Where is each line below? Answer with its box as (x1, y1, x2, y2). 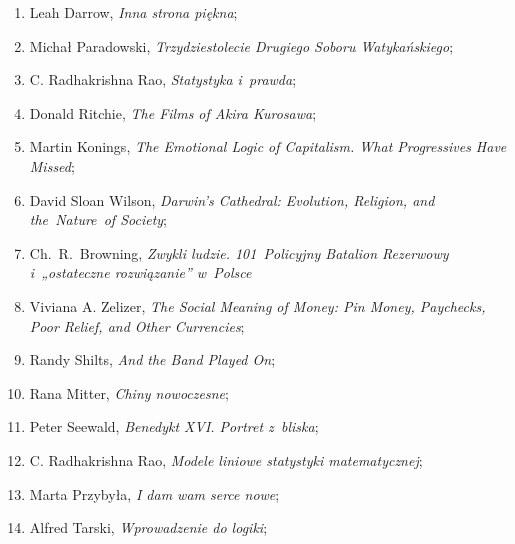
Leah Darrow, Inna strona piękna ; (29, 2, 238, 22)
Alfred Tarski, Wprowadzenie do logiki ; (29, 517, 268, 538)
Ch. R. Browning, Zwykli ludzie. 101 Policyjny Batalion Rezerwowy (29, 242, 449, 263)
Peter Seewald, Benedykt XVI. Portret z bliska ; (29, 416, 319, 437)
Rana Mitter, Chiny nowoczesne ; (29, 382, 229, 403)
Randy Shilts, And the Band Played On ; (29, 349, 276, 370)
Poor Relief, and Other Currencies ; (29, 315, 245, 336)
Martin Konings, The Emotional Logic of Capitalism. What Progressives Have (29, 136, 507, 157)
